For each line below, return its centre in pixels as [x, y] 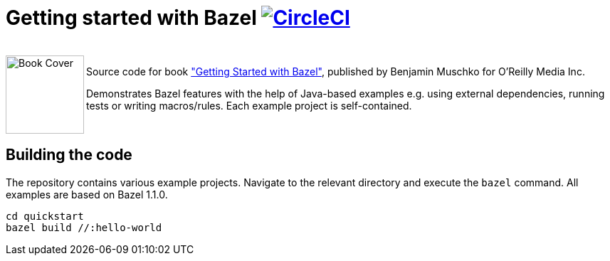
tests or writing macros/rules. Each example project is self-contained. [249, 105]
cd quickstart [45, 216]
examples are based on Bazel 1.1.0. [87, 194]
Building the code [69, 155]
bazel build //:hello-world [84, 227]
